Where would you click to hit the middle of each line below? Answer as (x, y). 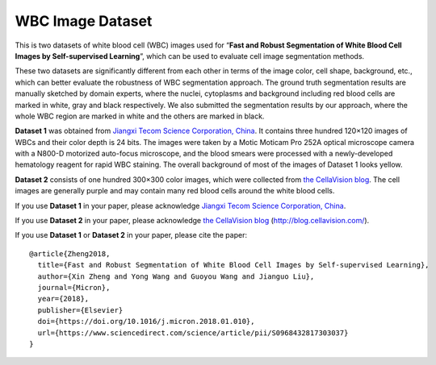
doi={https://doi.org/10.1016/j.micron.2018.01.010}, (146, 321)
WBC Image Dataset (84, 21)
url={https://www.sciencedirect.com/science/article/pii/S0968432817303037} (193, 333)
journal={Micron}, (74, 287)
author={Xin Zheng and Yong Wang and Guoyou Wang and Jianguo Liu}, (176, 276)
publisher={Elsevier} (80, 310)
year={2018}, (63, 299)
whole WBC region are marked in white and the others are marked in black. (140, 116)
